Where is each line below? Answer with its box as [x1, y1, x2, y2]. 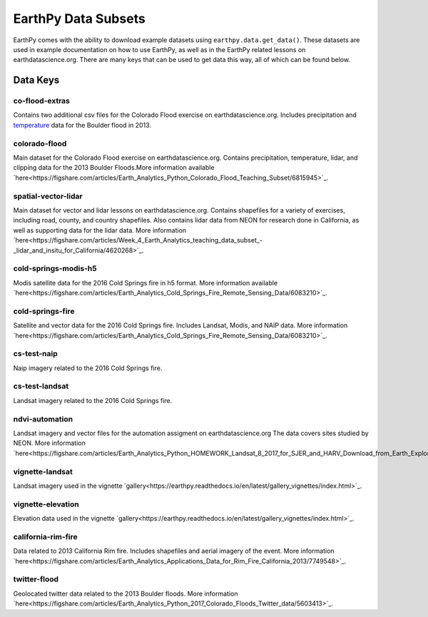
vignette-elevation [13, 499, 79, 509]
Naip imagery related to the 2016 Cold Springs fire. [13, 364, 163, 372]
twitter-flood [13, 574, 59, 584]
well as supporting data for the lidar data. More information [13, 225, 187, 235]
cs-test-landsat [13, 382, 69, 392]
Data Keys [13, 74, 60, 86]
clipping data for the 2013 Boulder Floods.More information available [13, 163, 215, 172]
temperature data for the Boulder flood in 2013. [13, 121, 152, 129]
